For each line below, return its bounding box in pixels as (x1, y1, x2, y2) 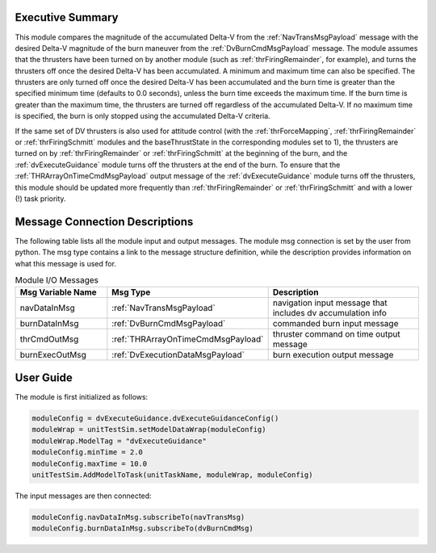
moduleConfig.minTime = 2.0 (31, 448, 143, 457)
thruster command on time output (272, 329, 401, 340)
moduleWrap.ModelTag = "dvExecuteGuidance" (31, 436, 208, 446)
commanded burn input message (272, 318, 399, 329)
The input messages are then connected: (15, 491, 153, 501)
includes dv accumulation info (272, 308, 388, 319)
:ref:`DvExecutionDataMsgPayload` (111, 350, 245, 361)
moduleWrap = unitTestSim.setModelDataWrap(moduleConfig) (31, 425, 266, 434)
